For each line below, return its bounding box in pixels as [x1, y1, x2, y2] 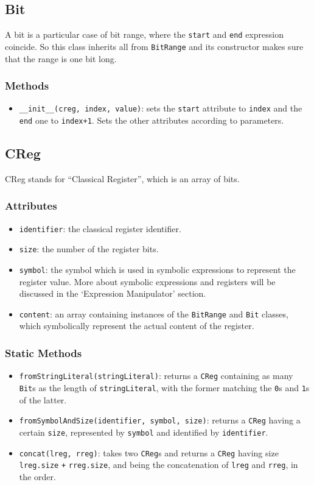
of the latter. [19, 393, 67, 406]
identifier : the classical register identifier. [19, 222, 181, 235]
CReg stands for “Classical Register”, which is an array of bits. [5, 172, 240, 185]
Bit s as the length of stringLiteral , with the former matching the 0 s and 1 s [19, 381, 310, 394]
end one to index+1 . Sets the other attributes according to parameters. [19, 113, 284, 126]
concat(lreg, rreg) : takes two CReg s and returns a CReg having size [19, 446, 279, 459]
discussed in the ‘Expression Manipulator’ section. [19, 287, 206, 300]
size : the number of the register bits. [19, 242, 159, 255]
